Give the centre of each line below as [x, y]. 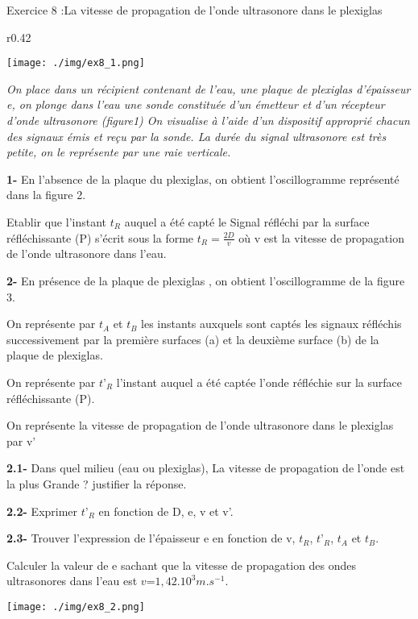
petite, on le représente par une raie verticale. [119, 152]
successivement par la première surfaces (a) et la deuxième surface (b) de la [193, 339]
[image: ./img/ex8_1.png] [76, 63]
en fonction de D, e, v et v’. [166, 511]
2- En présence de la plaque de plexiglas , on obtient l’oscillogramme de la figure [206, 281]
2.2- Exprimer [42, 511]
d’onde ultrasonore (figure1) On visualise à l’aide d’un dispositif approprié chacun [208, 120]
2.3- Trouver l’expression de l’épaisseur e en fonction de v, [151, 538]
